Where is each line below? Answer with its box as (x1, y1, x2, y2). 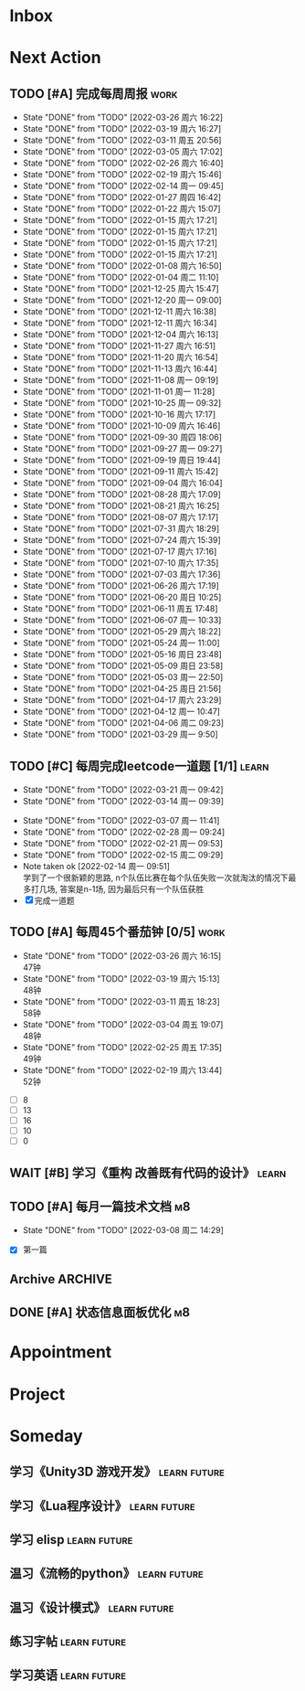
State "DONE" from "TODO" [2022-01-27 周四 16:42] (22, 192, 222, 203)
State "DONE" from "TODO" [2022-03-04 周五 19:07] (22, 1018, 224, 1029)
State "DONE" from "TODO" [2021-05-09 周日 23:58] (22, 660, 224, 672)
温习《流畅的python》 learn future (9, 1566, 204, 1581)
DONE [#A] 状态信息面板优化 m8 (9, 1304, 190, 1321)
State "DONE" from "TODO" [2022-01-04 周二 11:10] (22, 271, 219, 283)
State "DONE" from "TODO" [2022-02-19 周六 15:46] (22, 169, 222, 180)
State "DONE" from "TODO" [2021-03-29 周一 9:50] (22, 729, 219, 740)
